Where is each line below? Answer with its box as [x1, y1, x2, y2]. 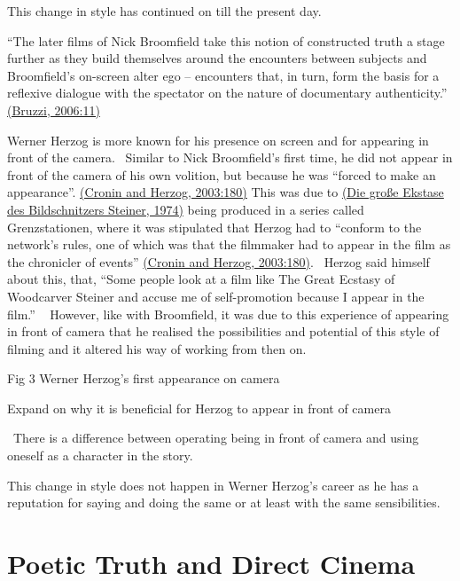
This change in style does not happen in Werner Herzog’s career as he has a [7, 475, 419, 494]
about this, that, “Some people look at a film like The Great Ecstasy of [7, 270, 395, 288]
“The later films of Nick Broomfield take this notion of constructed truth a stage [7, 31, 445, 50]
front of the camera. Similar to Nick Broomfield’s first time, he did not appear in [7, 148, 453, 167]
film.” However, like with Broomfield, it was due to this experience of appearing [7, 304, 449, 323]
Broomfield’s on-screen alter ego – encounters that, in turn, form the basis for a [7, 66, 440, 84]
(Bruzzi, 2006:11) [7, 100, 100, 119]
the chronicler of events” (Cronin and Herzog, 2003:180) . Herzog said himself [7, 252, 430, 271]
